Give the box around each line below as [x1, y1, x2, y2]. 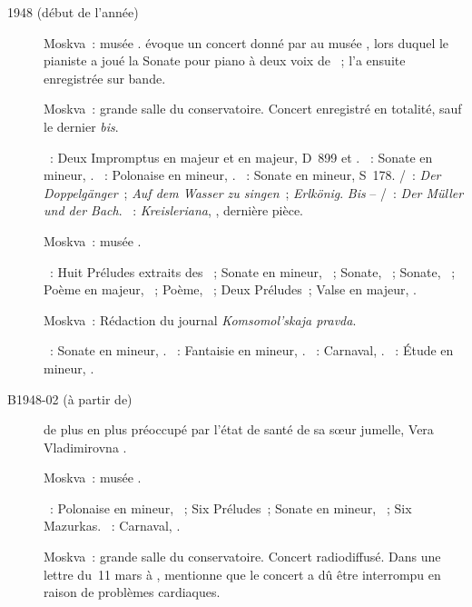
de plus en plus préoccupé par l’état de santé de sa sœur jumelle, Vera [44, 420, 434, 439]
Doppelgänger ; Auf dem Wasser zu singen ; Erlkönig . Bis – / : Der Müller [44, 183, 464, 202]
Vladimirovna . [44, 437, 127, 456]
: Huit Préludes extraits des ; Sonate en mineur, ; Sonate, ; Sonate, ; [49, 262, 456, 281]
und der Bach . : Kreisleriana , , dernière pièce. [44, 201, 303, 220]
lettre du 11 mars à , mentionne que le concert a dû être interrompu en [44, 564, 441, 583]
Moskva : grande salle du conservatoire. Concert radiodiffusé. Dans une [44, 547, 441, 566]
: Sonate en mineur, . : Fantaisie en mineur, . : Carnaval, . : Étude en [49, 341, 454, 360]
